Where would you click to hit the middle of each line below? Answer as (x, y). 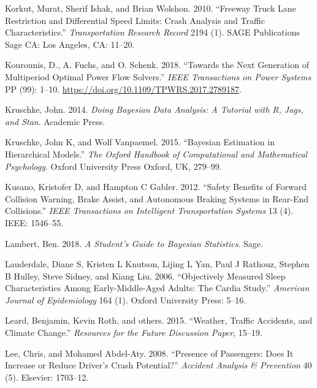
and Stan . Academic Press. (55, 121)
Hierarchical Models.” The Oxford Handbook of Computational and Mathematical (156, 154)
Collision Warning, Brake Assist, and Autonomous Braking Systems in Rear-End (157, 198)
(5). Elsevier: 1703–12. (47, 377)
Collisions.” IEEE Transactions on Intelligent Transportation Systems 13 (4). (149, 211)
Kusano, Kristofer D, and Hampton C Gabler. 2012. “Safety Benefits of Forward (156, 187)
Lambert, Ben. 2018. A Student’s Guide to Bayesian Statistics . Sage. (134, 243)
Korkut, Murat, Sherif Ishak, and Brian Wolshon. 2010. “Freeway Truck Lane (151, 8)
